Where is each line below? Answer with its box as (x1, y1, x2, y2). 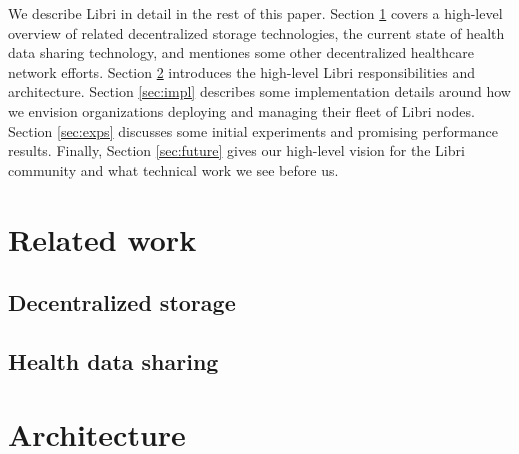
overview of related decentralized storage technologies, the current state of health (8, 22, 505, 43)
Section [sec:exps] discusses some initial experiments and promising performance (8, 120, 499, 141)
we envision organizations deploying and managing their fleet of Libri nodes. (8, 100, 475, 121)
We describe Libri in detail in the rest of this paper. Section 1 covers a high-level (8, 3, 503, 23)
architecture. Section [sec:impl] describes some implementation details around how (8, 81, 511, 102)
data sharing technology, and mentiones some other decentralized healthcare (8, 42, 474, 63)
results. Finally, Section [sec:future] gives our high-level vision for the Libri (8, 140, 465, 161)
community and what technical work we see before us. (8, 159, 339, 180)
